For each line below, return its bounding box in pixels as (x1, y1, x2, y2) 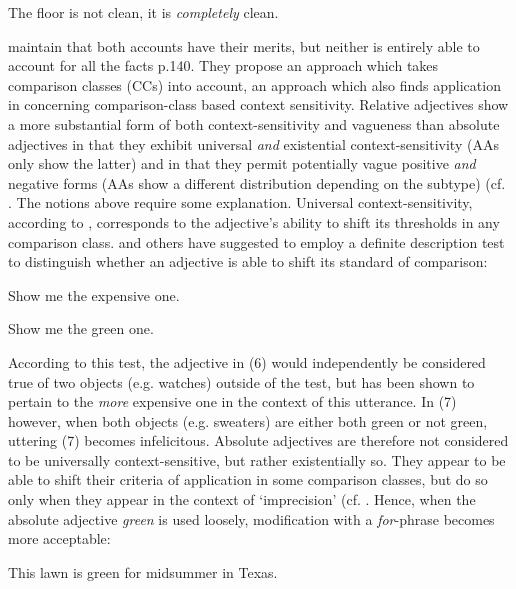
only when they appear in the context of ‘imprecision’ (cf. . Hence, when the (8, 489, 476, 510)
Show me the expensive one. (8, 284, 180, 305)
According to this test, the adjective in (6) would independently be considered (8, 351, 486, 372)
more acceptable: (8, 528, 111, 549)
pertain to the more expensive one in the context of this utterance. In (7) (8, 391, 457, 412)
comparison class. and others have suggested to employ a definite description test (8, 231, 505, 252)
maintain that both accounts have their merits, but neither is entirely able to (8, 35, 480, 56)
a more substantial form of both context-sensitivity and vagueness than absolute (8, 113, 500, 134)
